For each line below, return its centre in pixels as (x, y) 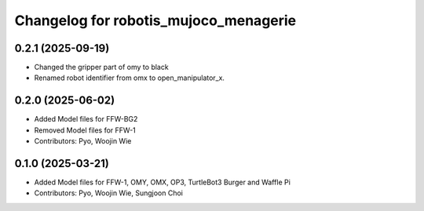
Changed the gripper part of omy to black (101, 67)
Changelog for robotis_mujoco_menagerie (155, 20)
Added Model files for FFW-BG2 (86, 119)
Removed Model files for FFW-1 (85, 130)
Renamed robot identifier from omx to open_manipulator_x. (130, 78)
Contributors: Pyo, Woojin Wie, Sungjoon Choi (109, 193)
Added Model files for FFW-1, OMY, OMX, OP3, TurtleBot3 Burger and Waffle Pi (162, 182)
